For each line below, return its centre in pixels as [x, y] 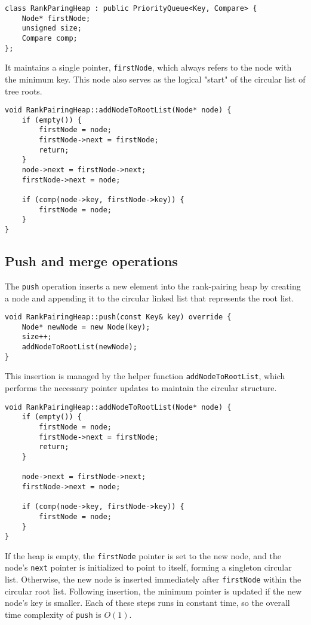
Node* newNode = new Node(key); [86, 327]
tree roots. [24, 91]
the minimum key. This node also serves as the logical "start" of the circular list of [155, 79]
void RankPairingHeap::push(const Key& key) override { [118, 317]
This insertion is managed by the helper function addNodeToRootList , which [145, 376]
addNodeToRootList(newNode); [79, 347]
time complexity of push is [53, 614]
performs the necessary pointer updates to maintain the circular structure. [141, 388]
